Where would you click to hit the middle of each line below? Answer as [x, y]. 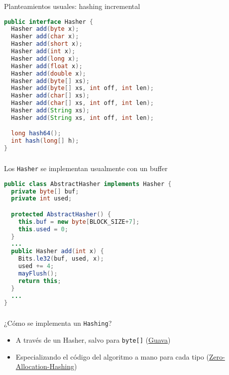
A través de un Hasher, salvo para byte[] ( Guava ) [93, 339]
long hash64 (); [36, 134]
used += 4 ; [36, 266]
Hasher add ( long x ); [45, 58]
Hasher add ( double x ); [49, 73]
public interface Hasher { [49, 22]
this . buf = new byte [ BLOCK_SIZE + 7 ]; [79, 222]
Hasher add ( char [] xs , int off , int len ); [82, 103]
